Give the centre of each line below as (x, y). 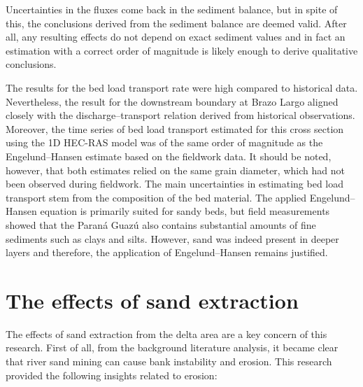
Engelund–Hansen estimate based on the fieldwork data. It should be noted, (169, 156)
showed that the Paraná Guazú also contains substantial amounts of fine (161, 224)
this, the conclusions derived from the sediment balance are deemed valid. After (176, 23)
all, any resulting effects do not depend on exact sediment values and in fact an (176, 37)
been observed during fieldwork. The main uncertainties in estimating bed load (175, 184)
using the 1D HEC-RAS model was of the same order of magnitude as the (164, 142)
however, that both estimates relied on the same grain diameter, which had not (175, 170)
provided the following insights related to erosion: (112, 375)
